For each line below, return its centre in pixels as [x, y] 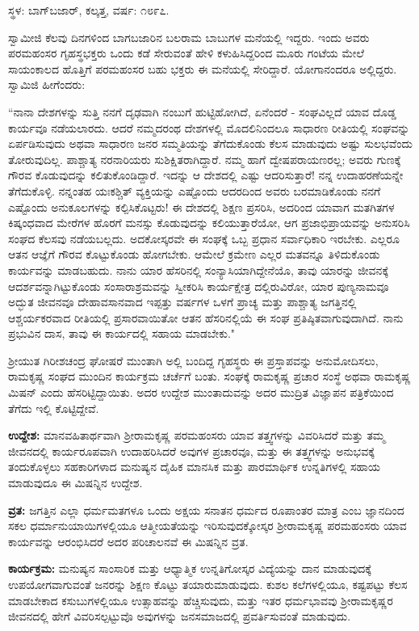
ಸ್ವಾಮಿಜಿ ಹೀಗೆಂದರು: [47, 84]
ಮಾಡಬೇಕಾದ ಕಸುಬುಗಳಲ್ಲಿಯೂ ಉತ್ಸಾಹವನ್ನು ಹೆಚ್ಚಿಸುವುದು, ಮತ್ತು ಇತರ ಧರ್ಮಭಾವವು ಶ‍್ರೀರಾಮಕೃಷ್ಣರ [201, 600]
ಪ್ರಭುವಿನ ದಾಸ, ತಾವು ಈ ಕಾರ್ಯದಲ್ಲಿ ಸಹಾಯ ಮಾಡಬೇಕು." [122, 333]
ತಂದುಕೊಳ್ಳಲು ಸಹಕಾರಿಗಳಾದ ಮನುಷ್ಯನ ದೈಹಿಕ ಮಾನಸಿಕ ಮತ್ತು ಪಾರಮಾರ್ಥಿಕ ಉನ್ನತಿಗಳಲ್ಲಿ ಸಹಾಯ [195, 467]
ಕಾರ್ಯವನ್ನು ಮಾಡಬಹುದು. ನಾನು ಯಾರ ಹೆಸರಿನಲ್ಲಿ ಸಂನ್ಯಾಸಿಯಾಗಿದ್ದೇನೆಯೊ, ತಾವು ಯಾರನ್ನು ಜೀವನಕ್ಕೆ [199, 269]
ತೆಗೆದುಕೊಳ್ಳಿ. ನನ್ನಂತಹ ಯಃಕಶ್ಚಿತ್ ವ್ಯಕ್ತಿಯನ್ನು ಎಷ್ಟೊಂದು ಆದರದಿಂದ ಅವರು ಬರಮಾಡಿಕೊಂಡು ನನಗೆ [195, 190]
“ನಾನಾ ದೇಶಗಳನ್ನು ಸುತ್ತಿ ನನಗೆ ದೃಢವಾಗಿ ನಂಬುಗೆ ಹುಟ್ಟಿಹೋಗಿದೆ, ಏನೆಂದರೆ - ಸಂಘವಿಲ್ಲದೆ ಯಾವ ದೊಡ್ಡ [202, 111]
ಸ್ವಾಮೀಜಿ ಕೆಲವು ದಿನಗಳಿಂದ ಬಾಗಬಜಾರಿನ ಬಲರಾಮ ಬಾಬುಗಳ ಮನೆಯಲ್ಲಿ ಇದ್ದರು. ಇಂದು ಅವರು [189, 37]
